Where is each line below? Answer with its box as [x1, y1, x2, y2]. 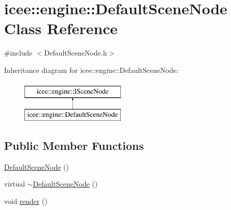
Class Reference [4, 18, 118, 39]
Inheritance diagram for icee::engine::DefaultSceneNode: [4, 64, 178, 75]
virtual [4, 178, 25, 189]
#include [4, 47, 33, 58]
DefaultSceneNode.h [44, 47, 107, 58]
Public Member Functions [4, 138, 144, 153]
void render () [4, 196, 47, 206]
